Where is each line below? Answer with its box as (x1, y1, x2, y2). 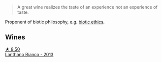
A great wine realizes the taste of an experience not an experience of (17, 4, 158, 10)
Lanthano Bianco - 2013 (5, 51, 54, 57)
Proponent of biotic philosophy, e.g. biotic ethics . (5, 19, 105, 25)
